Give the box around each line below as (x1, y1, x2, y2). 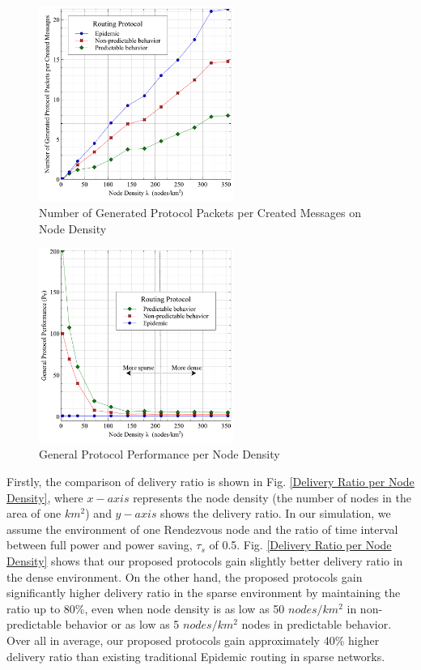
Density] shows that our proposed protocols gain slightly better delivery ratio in (6, 553, 403, 569)
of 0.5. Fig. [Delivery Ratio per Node (209, 536, 392, 553)
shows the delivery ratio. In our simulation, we (160, 505, 391, 522)
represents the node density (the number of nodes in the (133, 489, 411, 506)
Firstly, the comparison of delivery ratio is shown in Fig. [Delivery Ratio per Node (6, 473, 415, 490)
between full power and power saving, (6, 536, 193, 553)
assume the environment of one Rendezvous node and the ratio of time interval (6, 520, 398, 537)
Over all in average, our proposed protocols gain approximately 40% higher (6, 631, 380, 648)
